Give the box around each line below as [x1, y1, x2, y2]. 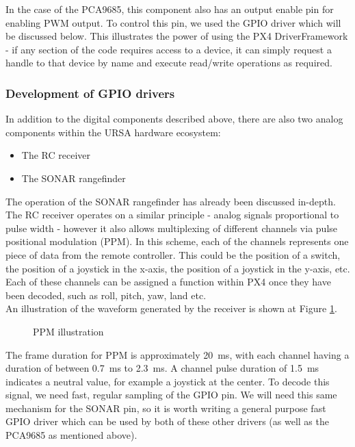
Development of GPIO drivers [5, 84, 175, 101]
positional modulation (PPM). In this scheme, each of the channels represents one [5, 234, 349, 248]
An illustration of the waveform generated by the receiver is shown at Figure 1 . [5, 301, 337, 316]
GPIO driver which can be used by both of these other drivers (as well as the [5, 414, 329, 429]
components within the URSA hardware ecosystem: [5, 125, 221, 139]
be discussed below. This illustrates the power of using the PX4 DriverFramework [5, 29, 348, 43]
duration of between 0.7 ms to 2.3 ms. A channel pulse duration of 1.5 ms [5, 361, 319, 375]
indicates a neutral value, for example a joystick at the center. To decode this [5, 374, 330, 388]
